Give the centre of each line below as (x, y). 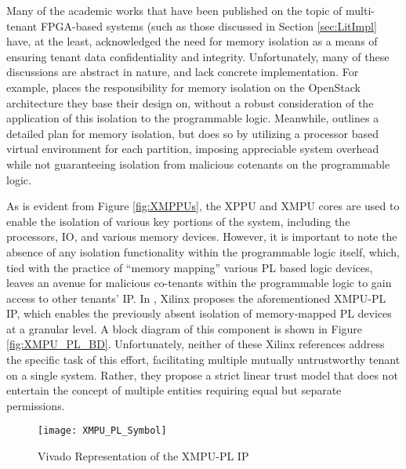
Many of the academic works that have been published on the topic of (174, 10)
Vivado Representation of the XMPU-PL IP (143, 456)
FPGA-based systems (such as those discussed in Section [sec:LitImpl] (208, 25)
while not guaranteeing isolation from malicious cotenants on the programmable (198, 164)
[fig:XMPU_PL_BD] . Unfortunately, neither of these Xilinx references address (196, 344)
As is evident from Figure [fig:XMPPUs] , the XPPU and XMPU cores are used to (203, 206)
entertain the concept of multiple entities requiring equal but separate (174, 390)
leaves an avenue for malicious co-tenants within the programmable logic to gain (199, 283)
